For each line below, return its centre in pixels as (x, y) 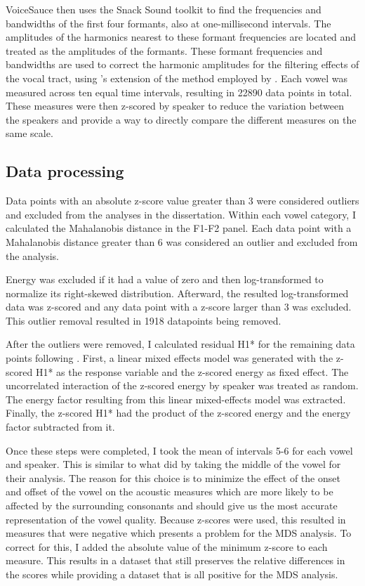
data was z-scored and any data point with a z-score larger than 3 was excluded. (179, 307)
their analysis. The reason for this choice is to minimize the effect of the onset (173, 477)
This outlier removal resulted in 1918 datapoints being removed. (144, 320)
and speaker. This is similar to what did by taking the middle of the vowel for (173, 464)
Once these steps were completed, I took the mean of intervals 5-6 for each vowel (179, 450)
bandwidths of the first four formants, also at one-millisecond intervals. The (168, 23)
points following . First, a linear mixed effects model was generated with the (170, 358)
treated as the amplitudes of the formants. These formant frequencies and (164, 50)
